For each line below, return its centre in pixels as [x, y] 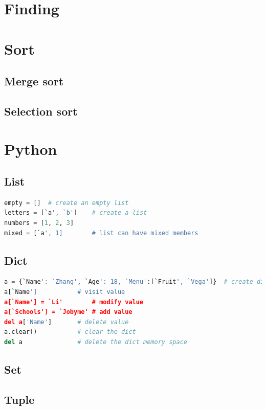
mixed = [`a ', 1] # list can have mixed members [101, 233]
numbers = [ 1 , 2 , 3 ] [39, 223]
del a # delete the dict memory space [96, 342]
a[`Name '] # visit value [65, 292]
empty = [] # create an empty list [66, 203]
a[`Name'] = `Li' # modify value [74, 302]
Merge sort [34, 81]
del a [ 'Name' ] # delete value [66, 322]
